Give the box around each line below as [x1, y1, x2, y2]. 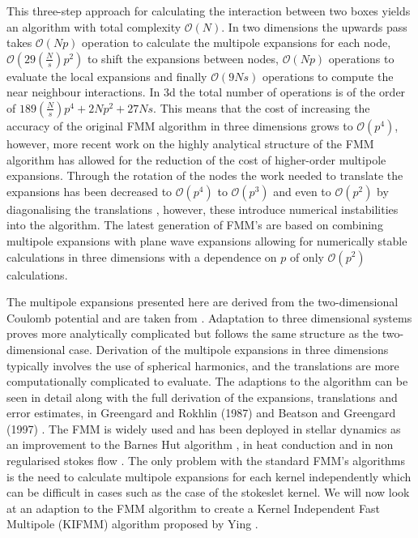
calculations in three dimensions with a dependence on [6, 248, 277, 265]
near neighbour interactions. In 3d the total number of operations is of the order [6, 83, 406, 100]
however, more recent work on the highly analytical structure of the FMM [6, 134, 374, 152]
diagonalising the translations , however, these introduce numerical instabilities [6, 200, 399, 217]
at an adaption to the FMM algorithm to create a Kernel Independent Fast [6, 499, 381, 516]
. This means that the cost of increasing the [153, 99, 370, 116]
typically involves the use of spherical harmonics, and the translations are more [6, 357, 399, 374]
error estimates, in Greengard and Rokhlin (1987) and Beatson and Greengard [6, 404, 396, 421]
